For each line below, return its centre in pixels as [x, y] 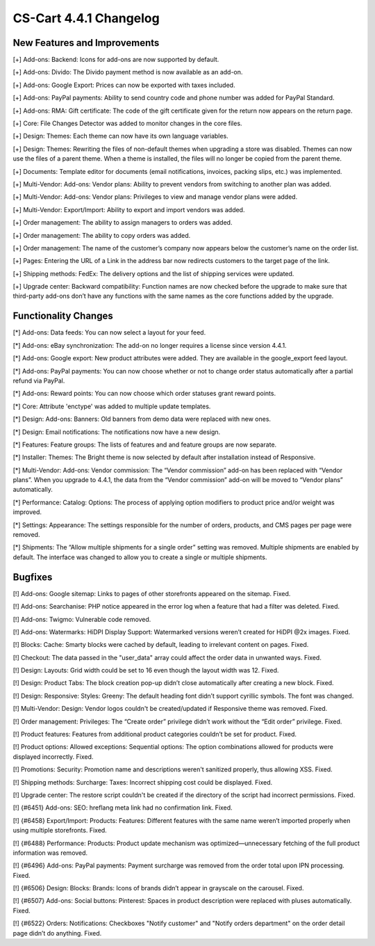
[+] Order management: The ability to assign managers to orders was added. [123, 223]
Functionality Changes [63, 316]
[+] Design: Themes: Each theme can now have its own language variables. [120, 136]
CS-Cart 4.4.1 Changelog [86, 18]
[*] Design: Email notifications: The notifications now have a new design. [117, 432]
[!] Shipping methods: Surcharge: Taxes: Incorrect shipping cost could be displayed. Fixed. [143, 782]
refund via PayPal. [39, 380]
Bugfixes [33, 577]
